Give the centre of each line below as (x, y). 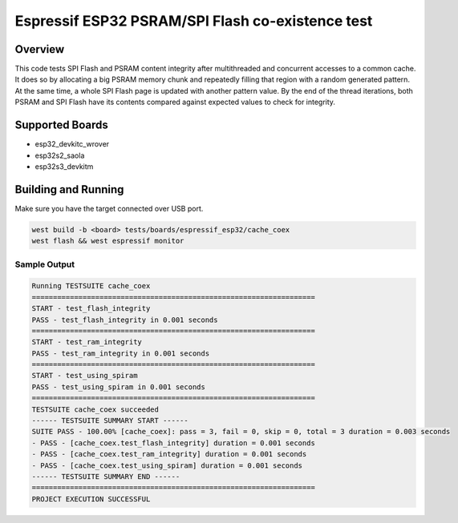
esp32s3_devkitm (64, 166)
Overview (40, 49)
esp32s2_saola (60, 155)
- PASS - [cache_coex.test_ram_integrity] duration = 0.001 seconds (169, 454)
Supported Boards (61, 125)
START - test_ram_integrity (87, 342)
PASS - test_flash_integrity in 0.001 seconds (125, 320)
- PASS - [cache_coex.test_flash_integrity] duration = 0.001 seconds (174, 443)
